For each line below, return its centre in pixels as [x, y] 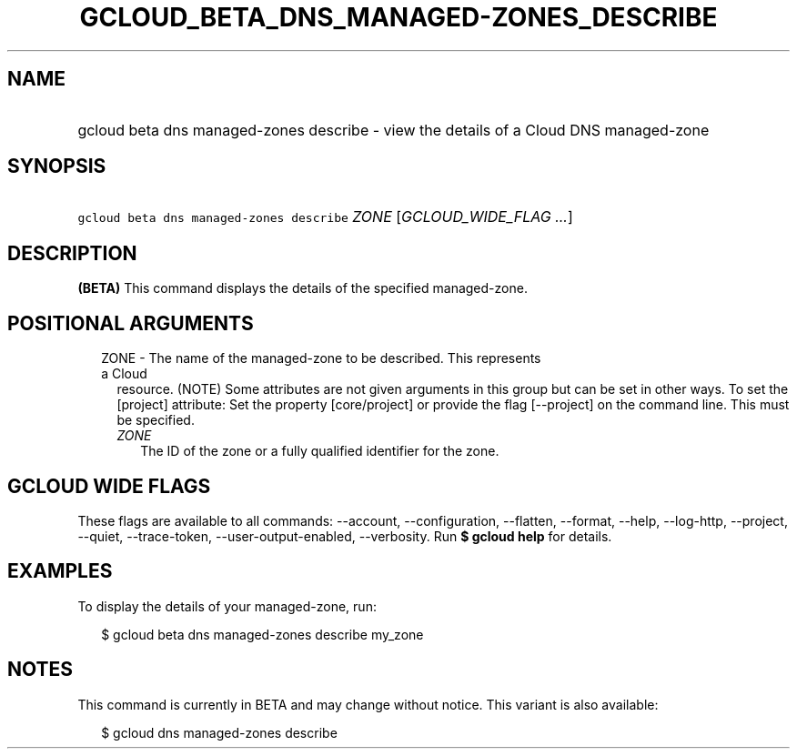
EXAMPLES [60, 571]
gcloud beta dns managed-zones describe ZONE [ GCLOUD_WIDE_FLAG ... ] [325, 217]
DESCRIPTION [72, 253]
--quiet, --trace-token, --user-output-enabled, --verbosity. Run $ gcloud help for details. [345, 536]
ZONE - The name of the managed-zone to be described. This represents [321, 358]
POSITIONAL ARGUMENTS [131, 323]
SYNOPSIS [57, 166]
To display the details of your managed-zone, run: [227, 606]
